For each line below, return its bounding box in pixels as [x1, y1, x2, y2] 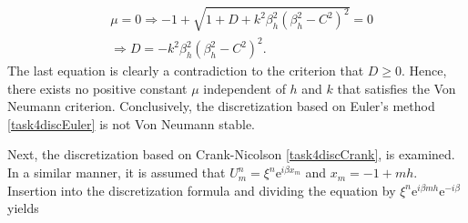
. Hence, [402, 61, 447, 80]
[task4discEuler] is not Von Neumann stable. [7, 114, 256, 133]
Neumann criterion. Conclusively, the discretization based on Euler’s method [7, 96, 435, 116]
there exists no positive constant [7, 78, 188, 97]
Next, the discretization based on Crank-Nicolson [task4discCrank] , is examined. [7, 145, 455, 164]
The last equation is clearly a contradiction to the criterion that [7, 61, 364, 80]
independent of [203, 78, 286, 97]
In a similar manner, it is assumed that [7, 163, 226, 182]
